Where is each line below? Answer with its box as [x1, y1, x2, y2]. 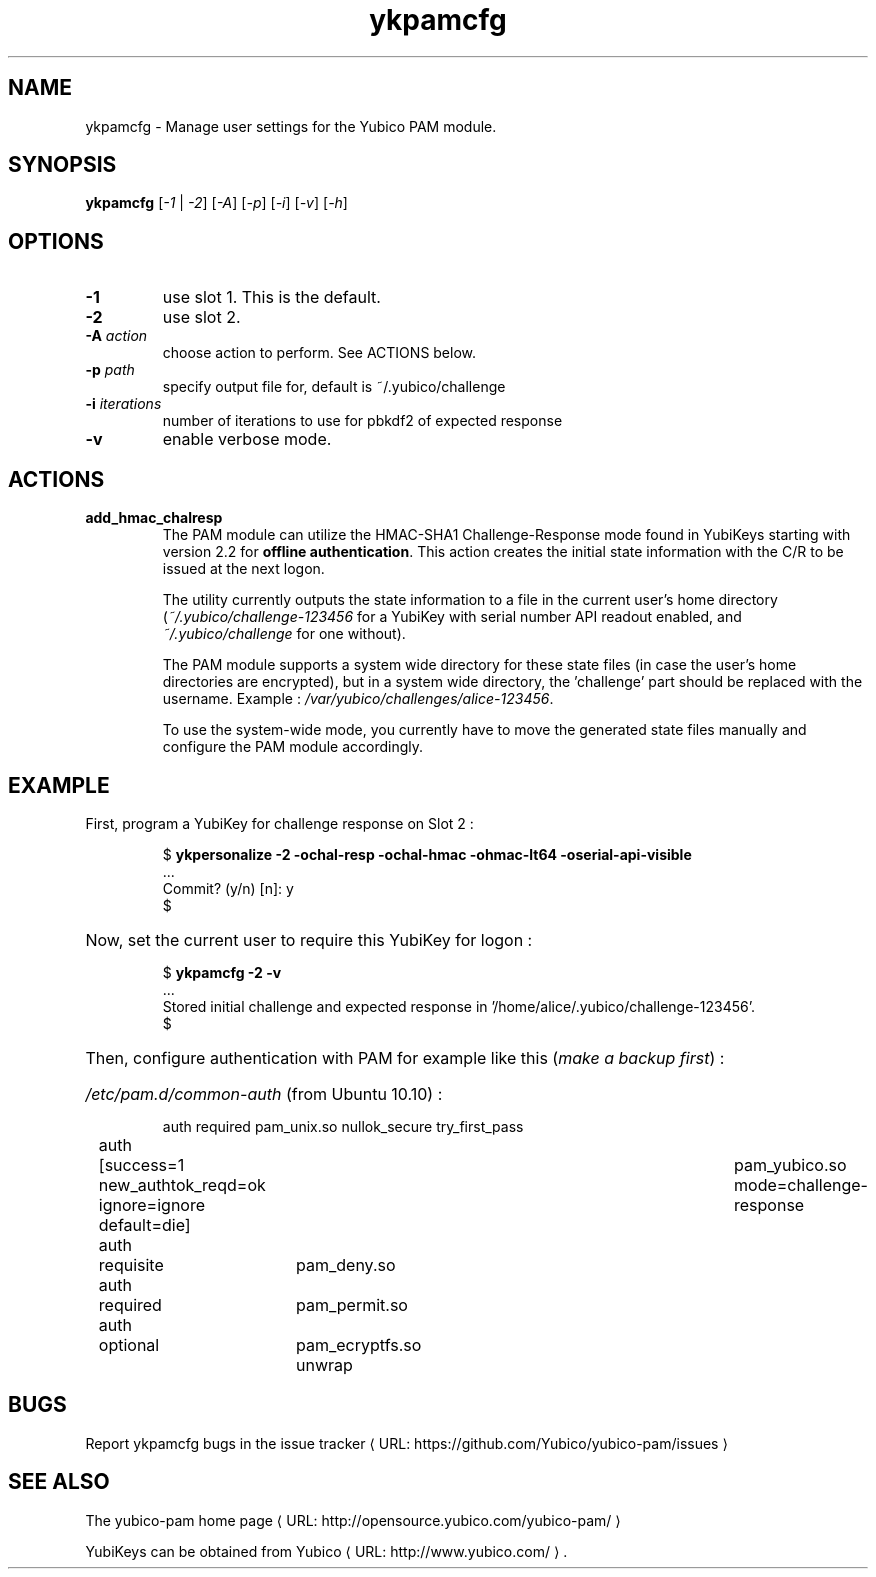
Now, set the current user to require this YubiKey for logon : [85, 929, 533, 950]
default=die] [98, 1214, 191, 1235]
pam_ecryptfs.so [296, 1334, 422, 1355]
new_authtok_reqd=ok [98, 1174, 266, 1195]
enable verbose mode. [162, 429, 332, 450]
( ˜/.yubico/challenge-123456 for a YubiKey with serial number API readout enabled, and [162, 608, 742, 626]
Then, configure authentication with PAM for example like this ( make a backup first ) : [85, 1047, 725, 1068]
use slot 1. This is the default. [162, 287, 381, 308]
